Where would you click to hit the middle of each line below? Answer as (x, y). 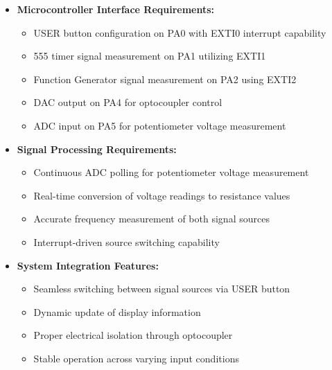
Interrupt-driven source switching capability (126, 241)
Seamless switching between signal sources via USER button (162, 289)
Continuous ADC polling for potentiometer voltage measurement (171, 172)
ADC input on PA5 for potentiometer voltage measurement (160, 125)
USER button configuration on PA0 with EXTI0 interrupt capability (180, 32)
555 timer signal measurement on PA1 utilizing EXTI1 (150, 56)
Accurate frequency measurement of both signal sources (151, 219)
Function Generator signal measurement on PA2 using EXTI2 (165, 79)
